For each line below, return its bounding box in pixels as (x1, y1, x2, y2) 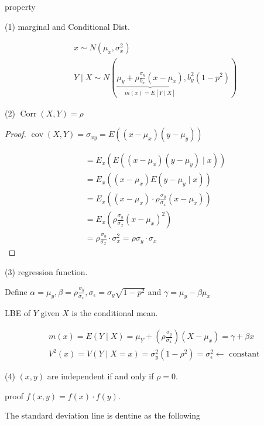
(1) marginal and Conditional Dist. (5, 20, 130, 32)
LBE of (5, 307, 31, 319)
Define (5, 285, 28, 297)
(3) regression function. (5, 266, 88, 278)
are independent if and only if (47, 370, 154, 382)
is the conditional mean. (71, 307, 158, 319)
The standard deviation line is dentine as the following (5, 409, 200, 421)
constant (229, 350, 260, 359)
